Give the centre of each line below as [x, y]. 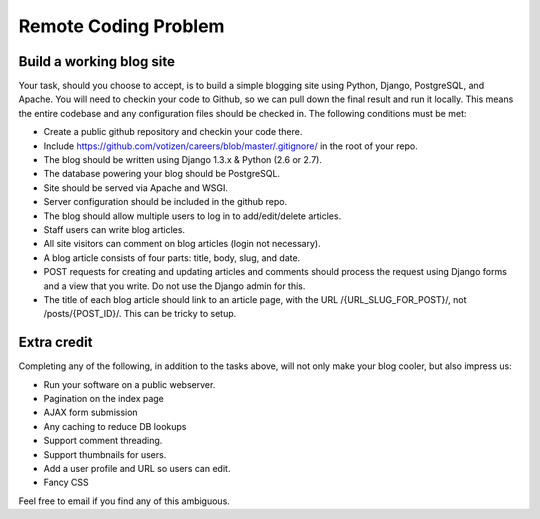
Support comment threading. [103, 441]
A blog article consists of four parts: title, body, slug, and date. [172, 257]
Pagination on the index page [104, 398]
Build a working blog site [96, 61]
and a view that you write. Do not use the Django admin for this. [174, 286]
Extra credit [55, 342]
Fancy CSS [66, 482]
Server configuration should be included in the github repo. [165, 202]
